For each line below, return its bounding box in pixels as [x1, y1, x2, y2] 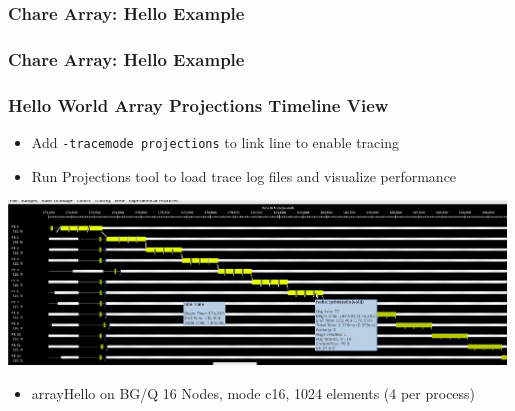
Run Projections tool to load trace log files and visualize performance [31, 165, 457, 186]
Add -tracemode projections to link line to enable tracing [31, 131, 399, 152]
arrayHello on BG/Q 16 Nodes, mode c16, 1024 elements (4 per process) [31, 383, 476, 404]
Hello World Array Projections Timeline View [8, 92, 389, 117]
